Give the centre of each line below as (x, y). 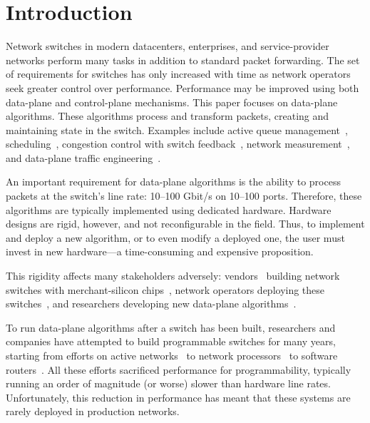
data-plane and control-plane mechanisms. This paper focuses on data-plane (172, 102)
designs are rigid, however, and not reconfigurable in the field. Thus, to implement (185, 224)
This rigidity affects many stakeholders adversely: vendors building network (173, 276)
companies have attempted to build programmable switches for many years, (171, 341)
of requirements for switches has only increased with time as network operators (178, 74)
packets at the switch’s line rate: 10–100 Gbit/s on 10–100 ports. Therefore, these (184, 196)
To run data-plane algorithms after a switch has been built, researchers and (171, 327)
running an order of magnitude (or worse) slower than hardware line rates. (168, 383)
